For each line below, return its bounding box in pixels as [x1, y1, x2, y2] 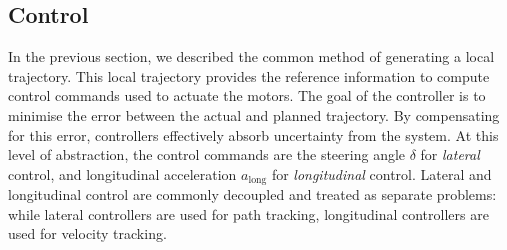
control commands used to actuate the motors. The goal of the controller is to [8, 85, 486, 106]
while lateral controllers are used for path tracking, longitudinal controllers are [8, 203, 489, 224]
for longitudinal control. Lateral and [271, 163, 492, 184]
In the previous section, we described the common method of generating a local [8, 46, 495, 67]
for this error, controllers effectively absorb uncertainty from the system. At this [8, 124, 499, 145]
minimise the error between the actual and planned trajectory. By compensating [8, 104, 500, 125]
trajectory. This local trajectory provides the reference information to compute [8, 65, 490, 86]
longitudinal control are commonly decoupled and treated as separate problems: [8, 184, 497, 205]
